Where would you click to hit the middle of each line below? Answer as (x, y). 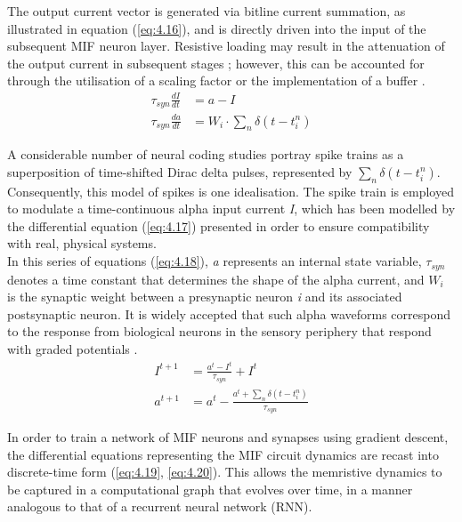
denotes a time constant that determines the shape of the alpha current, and (216, 279)
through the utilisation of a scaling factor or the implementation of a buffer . (216, 80)
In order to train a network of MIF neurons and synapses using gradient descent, (228, 436)
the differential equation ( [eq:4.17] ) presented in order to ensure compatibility (219, 225)
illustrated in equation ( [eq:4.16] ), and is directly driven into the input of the (217, 28)
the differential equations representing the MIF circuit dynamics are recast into (223, 454)
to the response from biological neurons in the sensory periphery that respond (219, 331)
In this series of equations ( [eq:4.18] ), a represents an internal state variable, (215, 261)
